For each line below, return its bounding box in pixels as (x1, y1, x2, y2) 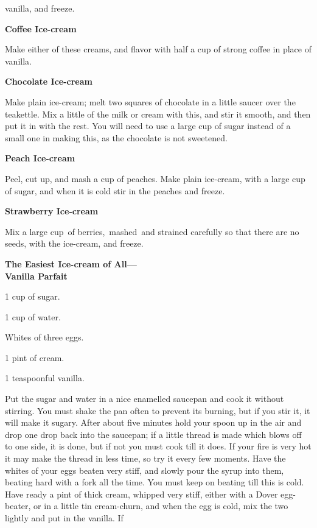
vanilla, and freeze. (5, 2, 75, 14)
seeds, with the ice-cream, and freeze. (5, 237, 144, 250)
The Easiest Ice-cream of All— (5, 257, 137, 270)
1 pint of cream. (5, 351, 64, 364)
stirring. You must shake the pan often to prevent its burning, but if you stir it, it (5, 404, 310, 417)
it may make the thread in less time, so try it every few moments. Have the (5, 452, 286, 465)
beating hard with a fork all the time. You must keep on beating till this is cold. (5, 476, 304, 488)
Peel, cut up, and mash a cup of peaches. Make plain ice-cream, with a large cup (5, 172, 305, 185)
